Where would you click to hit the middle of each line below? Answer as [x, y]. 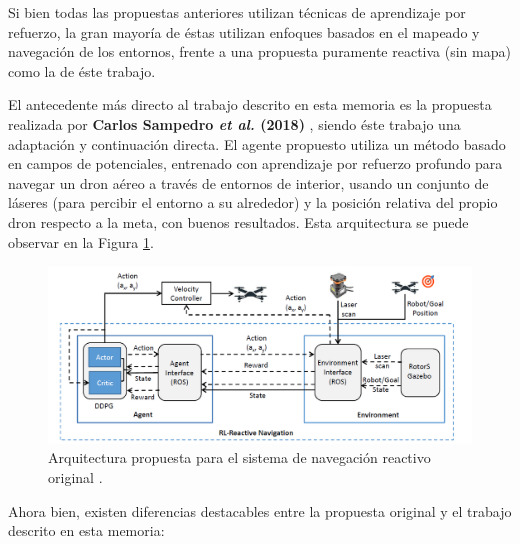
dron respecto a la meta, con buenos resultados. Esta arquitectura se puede [238, 221]
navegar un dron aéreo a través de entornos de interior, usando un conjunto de [248, 182]
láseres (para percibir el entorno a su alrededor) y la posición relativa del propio [253, 202]
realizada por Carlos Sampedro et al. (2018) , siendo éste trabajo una [234, 123]
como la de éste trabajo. [82, 70]
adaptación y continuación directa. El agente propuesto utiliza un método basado [257, 143]
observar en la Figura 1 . [81, 241]
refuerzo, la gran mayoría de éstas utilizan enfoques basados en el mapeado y [244, 31]
